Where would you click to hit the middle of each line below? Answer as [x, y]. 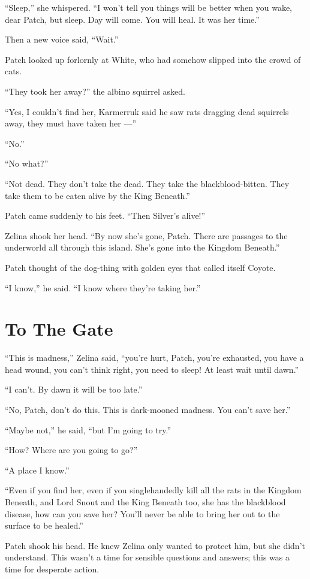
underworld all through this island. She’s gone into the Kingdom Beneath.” [142, 247]
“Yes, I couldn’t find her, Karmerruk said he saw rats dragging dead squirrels [147, 111]
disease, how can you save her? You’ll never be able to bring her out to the [142, 513]
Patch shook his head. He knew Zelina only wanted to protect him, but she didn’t [155, 545]
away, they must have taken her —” [71, 123]
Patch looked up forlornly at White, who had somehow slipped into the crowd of [153, 59]
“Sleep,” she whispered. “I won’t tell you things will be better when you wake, [149, 7]
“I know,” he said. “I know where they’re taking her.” [103, 287]
